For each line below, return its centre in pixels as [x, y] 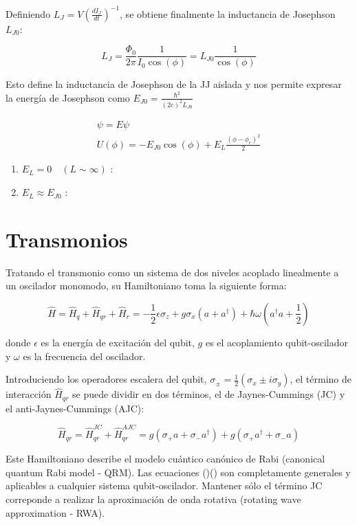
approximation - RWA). [55, 512]
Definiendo [28, 13]
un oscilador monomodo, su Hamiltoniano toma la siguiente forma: [146, 286]
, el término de [321, 379]
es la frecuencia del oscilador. [84, 356]
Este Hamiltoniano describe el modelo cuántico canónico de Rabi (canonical [165, 459]
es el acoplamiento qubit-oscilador [277, 342]
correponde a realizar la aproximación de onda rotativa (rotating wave [153, 499]
